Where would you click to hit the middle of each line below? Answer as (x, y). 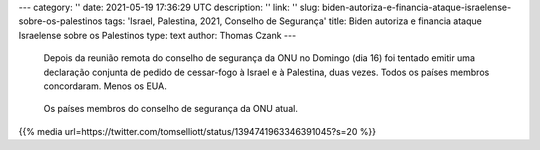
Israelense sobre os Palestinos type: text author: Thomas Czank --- (157, 35)
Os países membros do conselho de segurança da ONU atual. (171, 109)
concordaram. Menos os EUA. (105, 86)
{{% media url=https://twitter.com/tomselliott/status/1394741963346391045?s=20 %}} (197, 131)
